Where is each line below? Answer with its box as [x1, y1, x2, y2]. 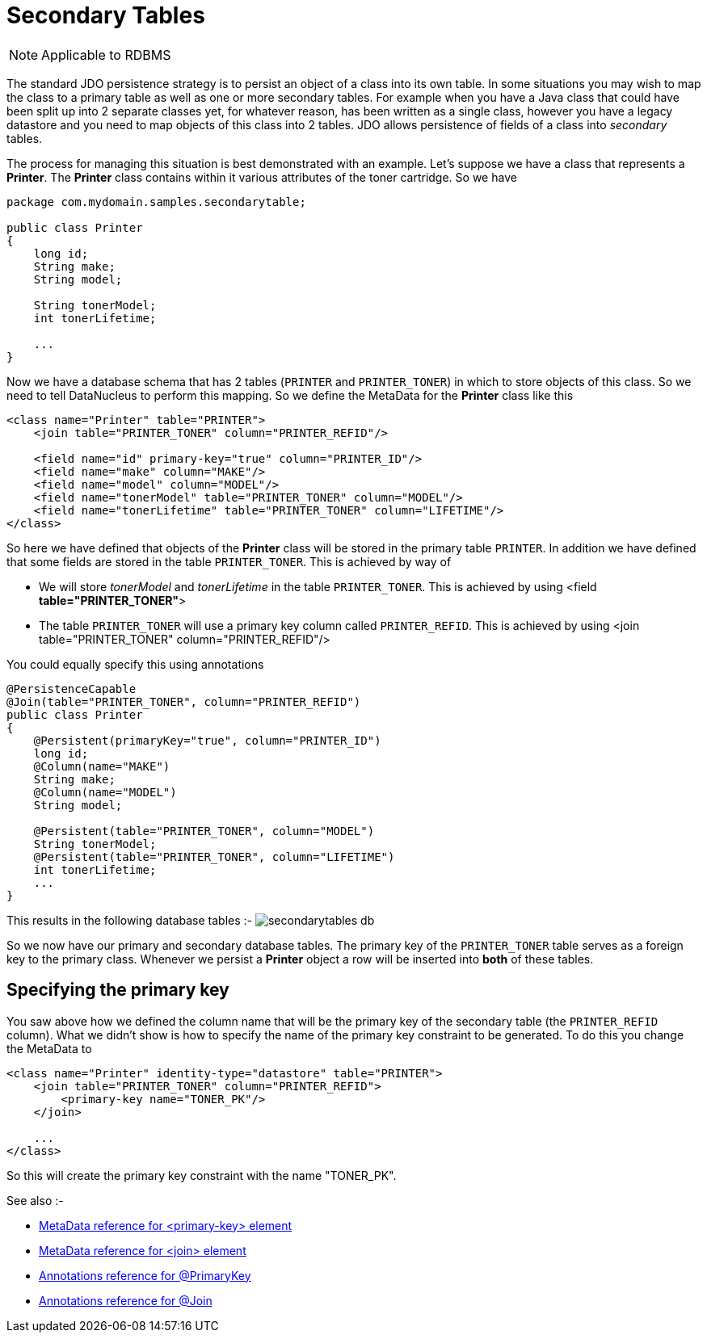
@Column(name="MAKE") [33, 759, 170, 773]
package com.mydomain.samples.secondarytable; [6, 195, 306, 208]
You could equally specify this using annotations [6, 657, 264, 671]
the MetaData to [6, 1041, 92, 1056]
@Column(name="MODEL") [33, 785, 177, 799]
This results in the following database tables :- [6, 913, 252, 927]
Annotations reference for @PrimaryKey [39, 1268, 251, 1282]
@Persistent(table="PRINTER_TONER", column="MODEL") [33, 824, 375, 837]
